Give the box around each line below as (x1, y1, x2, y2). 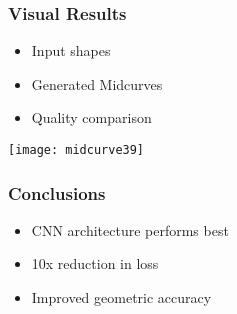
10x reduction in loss (31, 253, 159, 274)
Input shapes (31, 40, 111, 61)
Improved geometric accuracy (31, 287, 212, 308)
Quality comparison (31, 107, 152, 128)
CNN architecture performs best (31, 219, 229, 240)
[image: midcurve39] (8, 143, 145, 157)
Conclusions (8, 180, 106, 205)
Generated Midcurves (31, 73, 163, 94)
